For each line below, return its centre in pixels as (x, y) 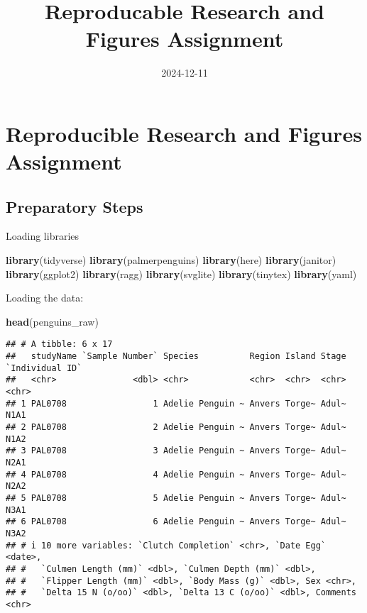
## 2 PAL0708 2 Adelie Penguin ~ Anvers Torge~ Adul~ (176, 427)
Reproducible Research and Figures (184, 133)
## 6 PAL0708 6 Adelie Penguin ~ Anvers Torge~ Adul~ (176, 522)
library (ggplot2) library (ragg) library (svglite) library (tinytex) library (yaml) (181, 274)
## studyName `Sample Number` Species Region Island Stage (176, 357)
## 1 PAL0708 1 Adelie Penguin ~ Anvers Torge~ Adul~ (176, 403)
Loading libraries (43, 236)
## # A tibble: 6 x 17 (59, 344)
